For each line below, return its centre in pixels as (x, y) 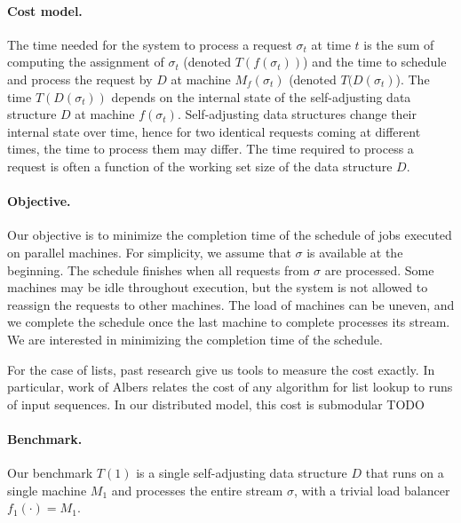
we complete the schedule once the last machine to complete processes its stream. (229, 322)
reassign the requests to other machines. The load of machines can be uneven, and (231, 304)
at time (331, 44)
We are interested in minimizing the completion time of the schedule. (195, 339)
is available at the (355, 252)
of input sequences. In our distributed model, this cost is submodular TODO (216, 404)
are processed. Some (379, 269)
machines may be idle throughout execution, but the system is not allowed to (218, 287)
